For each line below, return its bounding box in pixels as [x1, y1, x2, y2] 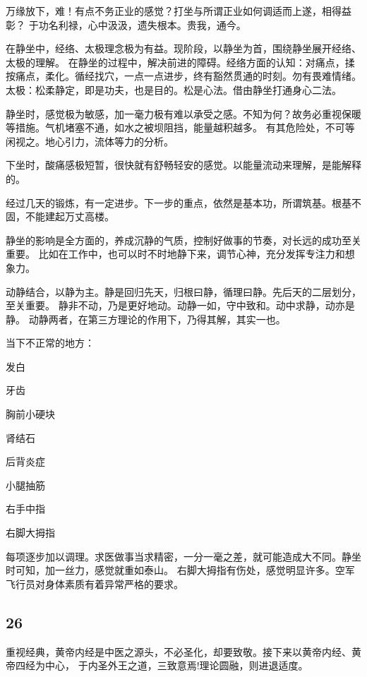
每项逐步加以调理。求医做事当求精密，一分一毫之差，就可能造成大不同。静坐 [6, 549, 361, 563]
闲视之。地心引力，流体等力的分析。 [6, 133, 174, 148]
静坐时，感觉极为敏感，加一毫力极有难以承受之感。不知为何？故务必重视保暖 [6, 106, 361, 121]
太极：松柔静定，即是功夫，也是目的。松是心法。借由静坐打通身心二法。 [6, 82, 342, 97]
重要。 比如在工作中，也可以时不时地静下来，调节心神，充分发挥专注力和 [6, 246, 345, 261]
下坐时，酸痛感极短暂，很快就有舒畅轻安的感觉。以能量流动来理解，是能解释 [6, 157, 361, 172]
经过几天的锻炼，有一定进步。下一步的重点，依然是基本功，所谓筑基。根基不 [6, 195, 361, 210]
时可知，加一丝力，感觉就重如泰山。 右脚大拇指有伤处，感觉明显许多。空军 [6, 563, 355, 577]
